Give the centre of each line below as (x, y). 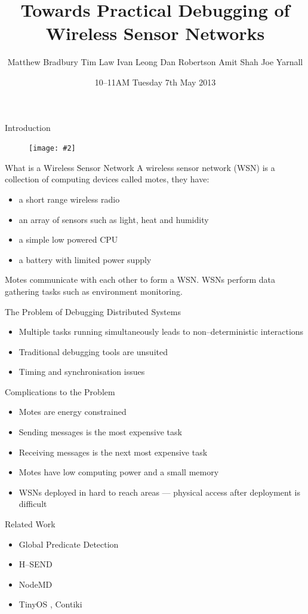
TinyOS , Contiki (50, 604)
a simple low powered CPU (68, 239)
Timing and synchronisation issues (82, 372)
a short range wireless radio (69, 199)
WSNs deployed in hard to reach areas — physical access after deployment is (159, 492)
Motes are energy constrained (73, 412)
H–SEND (36, 564)
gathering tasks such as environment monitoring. (94, 291)
